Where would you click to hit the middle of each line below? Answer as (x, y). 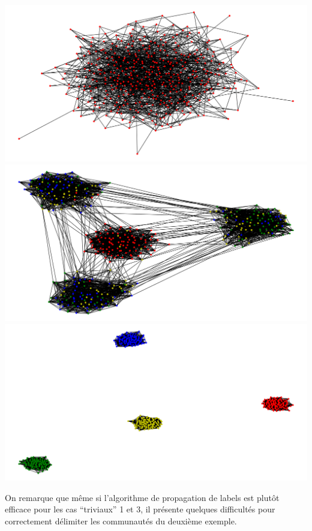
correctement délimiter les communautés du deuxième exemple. (121, 521)
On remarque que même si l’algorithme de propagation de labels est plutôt (142, 497)
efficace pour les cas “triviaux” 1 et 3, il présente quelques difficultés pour (140, 509)
